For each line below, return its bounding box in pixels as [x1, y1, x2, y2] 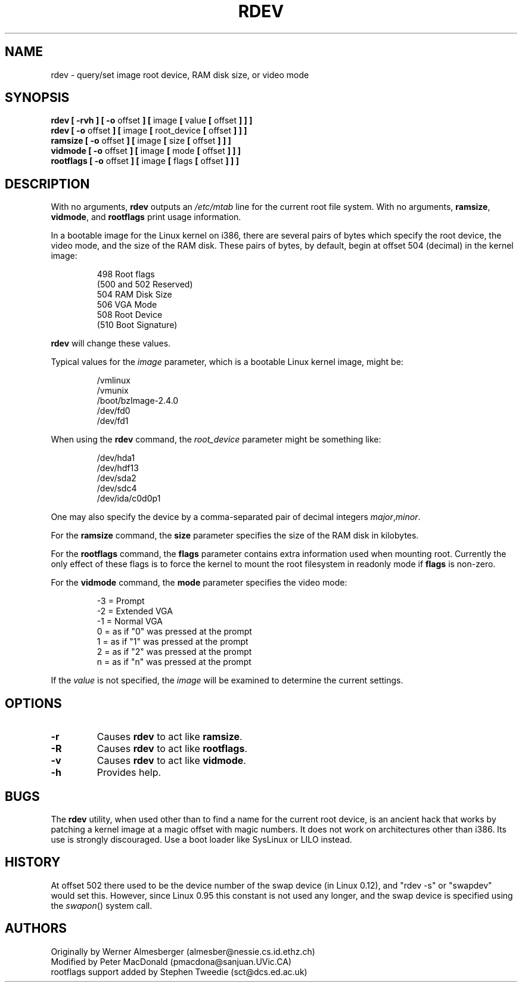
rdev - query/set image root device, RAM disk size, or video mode [51, 69, 309, 80]
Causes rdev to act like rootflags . [97, 742, 247, 755]
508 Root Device [97, 310, 163, 320]
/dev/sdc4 [97, 483, 137, 494]
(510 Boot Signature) [97, 320, 178, 330]
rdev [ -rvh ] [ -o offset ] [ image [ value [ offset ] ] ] [51, 115, 253, 126]
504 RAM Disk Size [97, 289, 172, 300]
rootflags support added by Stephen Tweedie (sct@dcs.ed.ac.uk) [51, 966, 307, 977]
